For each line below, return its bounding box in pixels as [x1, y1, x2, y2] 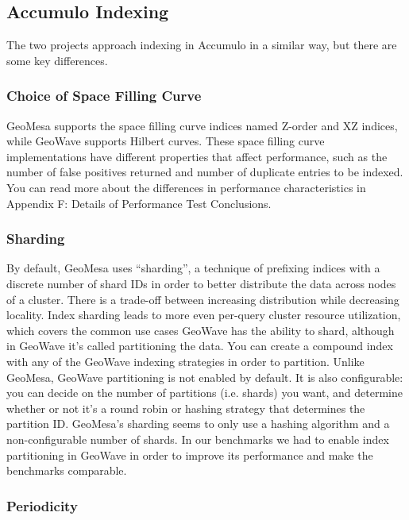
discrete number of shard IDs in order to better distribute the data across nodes [6, 275, 396, 291]
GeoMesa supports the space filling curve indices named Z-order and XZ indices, [6, 117, 398, 133]
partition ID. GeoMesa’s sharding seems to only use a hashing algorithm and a [6, 415, 390, 432]
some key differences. [6, 52, 108, 68]
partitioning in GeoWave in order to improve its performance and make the [6, 446, 373, 463]
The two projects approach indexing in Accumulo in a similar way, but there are [6, 37, 397, 53]
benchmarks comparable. [6, 462, 127, 479]
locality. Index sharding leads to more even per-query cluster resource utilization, [6, 306, 401, 323]
